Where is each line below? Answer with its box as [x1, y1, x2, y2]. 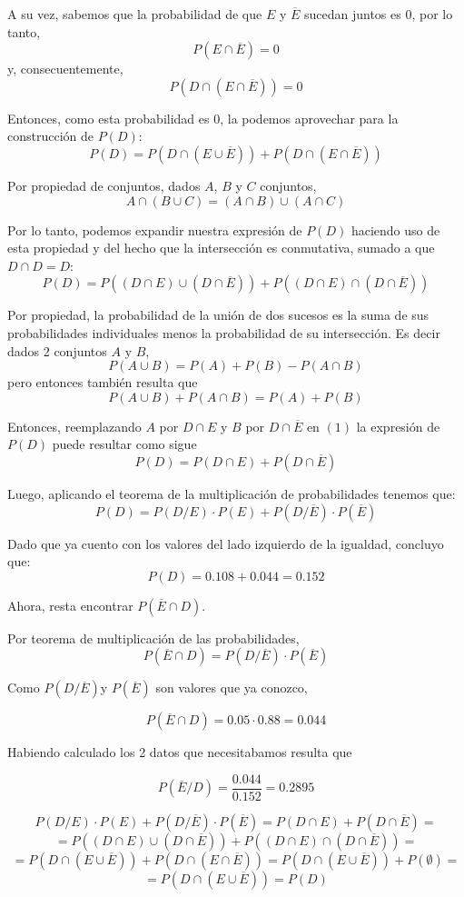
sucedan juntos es [304, 5, 401, 23]
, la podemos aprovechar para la [220, 108, 399, 127]
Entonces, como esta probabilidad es [7, 108, 210, 127]
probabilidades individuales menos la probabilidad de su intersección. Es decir [7, 323, 440, 342]
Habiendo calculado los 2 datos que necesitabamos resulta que [7, 743, 352, 762]
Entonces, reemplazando [7, 416, 142, 435]
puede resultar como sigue [52, 434, 197, 453]
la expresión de [356, 416, 440, 435]
